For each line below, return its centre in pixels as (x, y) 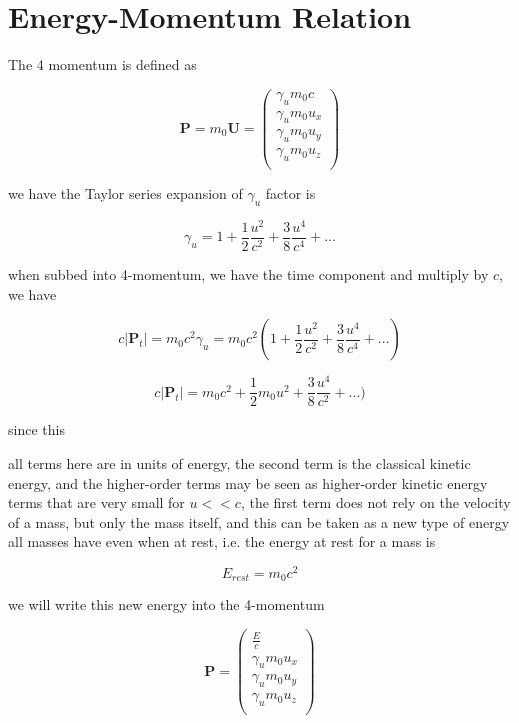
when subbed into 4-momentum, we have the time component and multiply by (248, 274)
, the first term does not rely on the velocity (375, 502)
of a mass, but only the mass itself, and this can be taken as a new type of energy (259, 521)
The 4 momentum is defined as (102, 64)
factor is (290, 193)
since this (36, 429)
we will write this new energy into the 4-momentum (166, 604)
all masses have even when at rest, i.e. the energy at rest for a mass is (222, 541)
